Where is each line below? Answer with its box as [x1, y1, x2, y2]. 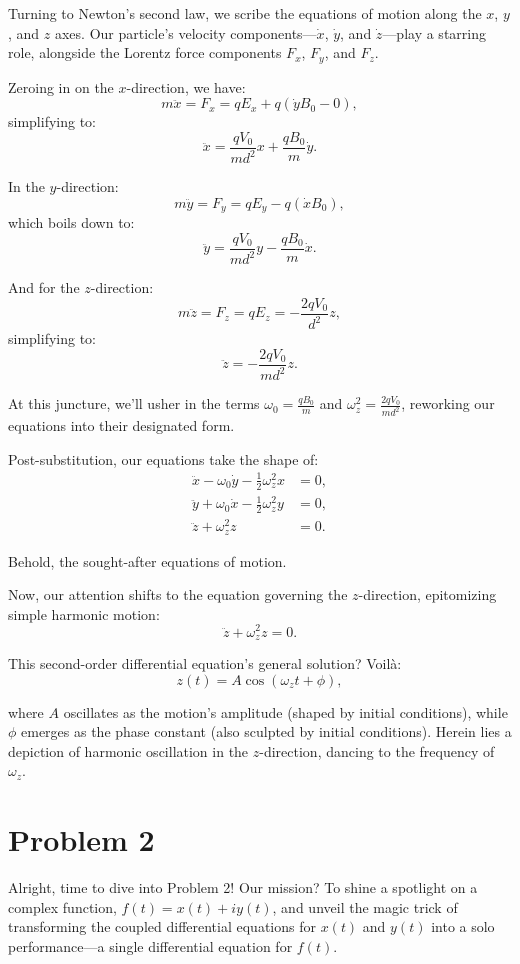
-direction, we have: [126, 76, 246, 97]
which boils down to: [8, 212, 135, 233]
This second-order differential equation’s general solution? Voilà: [8, 652, 402, 673]
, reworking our [401, 393, 495, 414]
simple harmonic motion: [8, 603, 160, 624]
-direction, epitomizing [358, 584, 497, 605]
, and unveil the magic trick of [272, 896, 458, 917]
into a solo [431, 916, 495, 937]
